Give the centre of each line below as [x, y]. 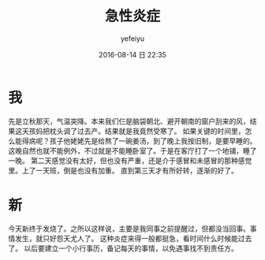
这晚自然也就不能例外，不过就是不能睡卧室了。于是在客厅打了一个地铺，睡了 [132, 150]
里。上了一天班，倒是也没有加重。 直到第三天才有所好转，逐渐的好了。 [123, 170]
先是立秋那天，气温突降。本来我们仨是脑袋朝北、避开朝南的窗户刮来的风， [129, 121]
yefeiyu [132, 38]
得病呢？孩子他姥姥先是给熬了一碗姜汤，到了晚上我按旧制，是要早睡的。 [139, 141]
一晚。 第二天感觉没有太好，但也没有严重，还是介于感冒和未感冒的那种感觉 [130, 160]
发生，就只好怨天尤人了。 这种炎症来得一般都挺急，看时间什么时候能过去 [133, 238]
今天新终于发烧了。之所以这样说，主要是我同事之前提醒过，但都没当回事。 [129, 228]
